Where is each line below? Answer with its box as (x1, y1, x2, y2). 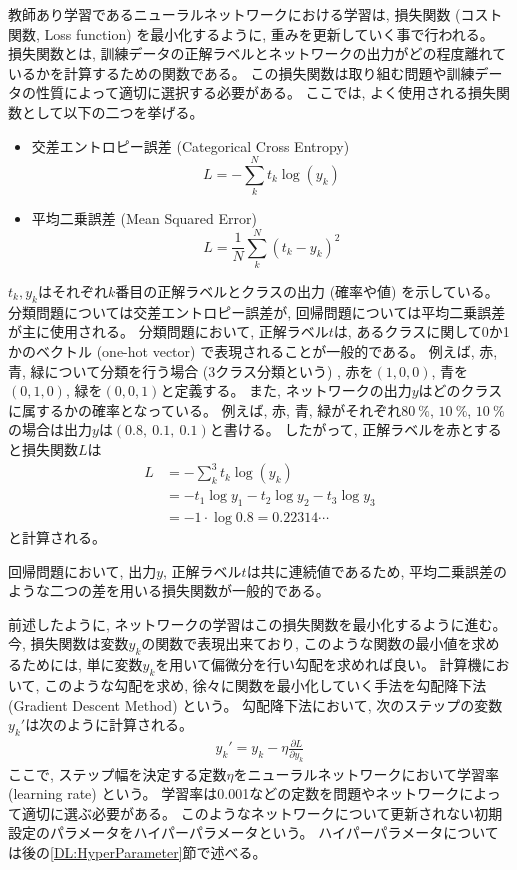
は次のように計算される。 (25, 714, 194, 735)
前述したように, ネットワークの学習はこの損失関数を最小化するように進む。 (8, 613, 507, 634)
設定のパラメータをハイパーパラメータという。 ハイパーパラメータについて (8, 822, 499, 843)
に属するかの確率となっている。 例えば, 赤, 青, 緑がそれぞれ (8, 399, 402, 420)
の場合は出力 (8, 419, 92, 440)
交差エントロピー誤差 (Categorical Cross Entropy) (31, 135, 350, 156)
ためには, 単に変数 (21, 654, 143, 675)
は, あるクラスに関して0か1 (333, 321, 510, 342)
